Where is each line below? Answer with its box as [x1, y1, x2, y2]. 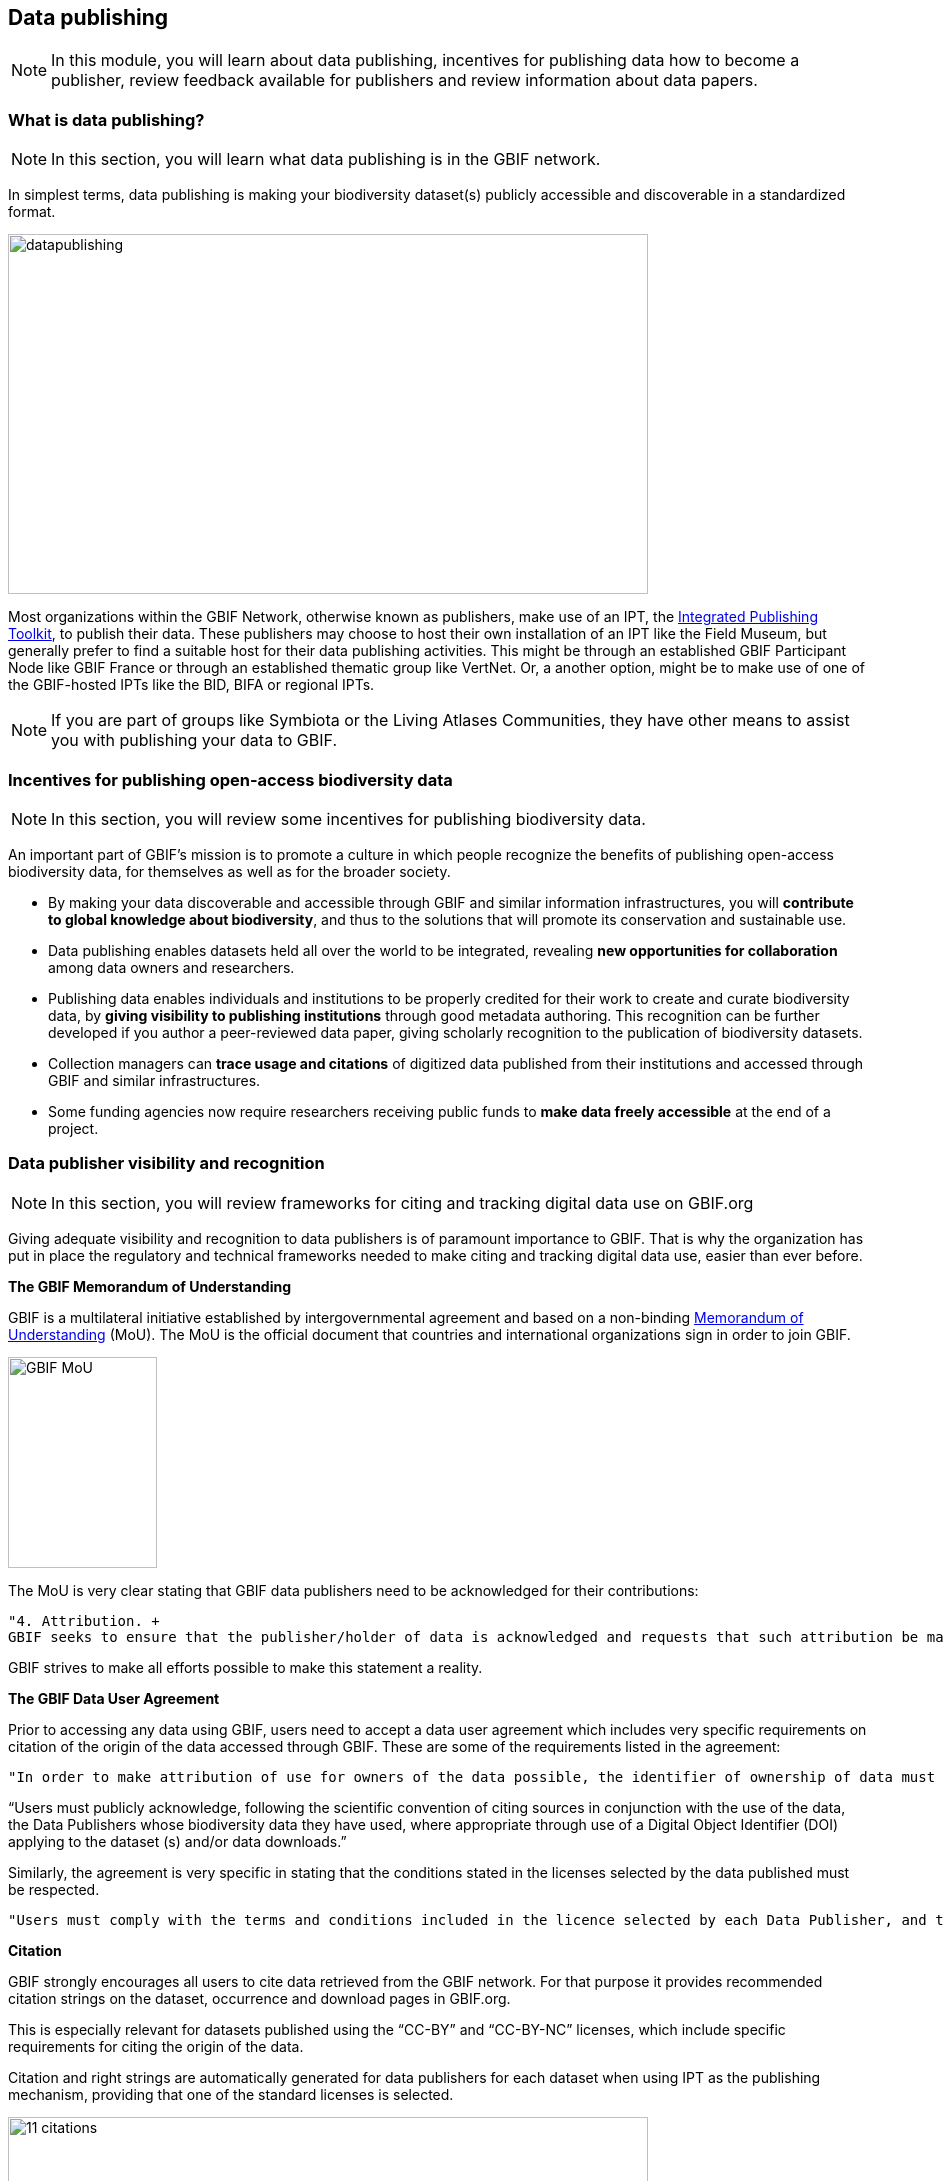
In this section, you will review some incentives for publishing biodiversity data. [51, 808, 646, 829]
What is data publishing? [8, 109, 205, 130]
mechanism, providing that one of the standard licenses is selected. [8, 2085, 454, 2103]
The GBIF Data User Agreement [8, 1689, 220, 1707]
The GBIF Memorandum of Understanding [8, 1277, 292, 1295]
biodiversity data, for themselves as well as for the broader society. [8, 862, 451, 880]
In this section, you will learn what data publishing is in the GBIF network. [51, 149, 601, 170]
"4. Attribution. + [8, 1612, 160, 1629]
